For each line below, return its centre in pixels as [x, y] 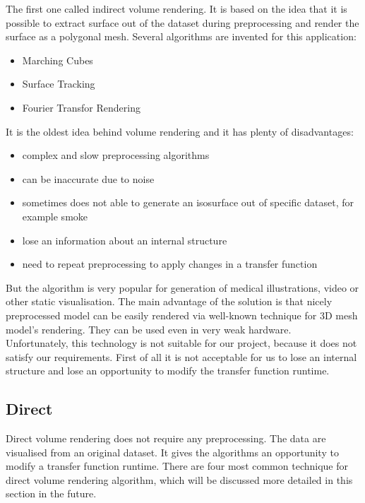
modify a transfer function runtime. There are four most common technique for [177, 466]
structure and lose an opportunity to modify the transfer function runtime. [168, 371]
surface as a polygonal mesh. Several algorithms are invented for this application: [181, 36]
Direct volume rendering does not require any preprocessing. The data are [166, 438]
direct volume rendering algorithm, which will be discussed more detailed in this [179, 479]
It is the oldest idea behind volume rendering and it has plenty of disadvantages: [180, 131]
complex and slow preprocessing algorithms [116, 155]
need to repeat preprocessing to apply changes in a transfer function [170, 264]
